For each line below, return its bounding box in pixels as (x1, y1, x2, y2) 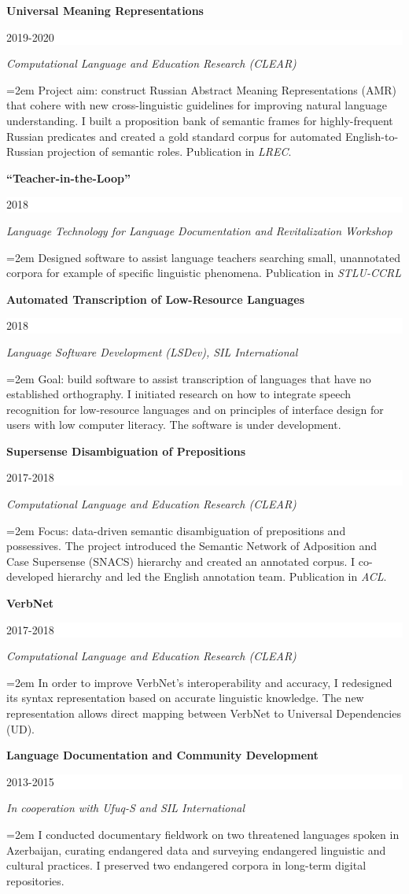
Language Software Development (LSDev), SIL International (6, 343, 298, 360)
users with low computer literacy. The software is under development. (6, 416, 341, 433)
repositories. (6, 872, 64, 888)
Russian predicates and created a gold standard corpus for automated (6, 127, 342, 144)
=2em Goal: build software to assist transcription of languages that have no (6, 370, 371, 386)
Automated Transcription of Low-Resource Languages (6, 290, 305, 307)
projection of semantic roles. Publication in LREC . (47, 143, 292, 160)
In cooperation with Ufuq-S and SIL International (6, 800, 245, 816)
